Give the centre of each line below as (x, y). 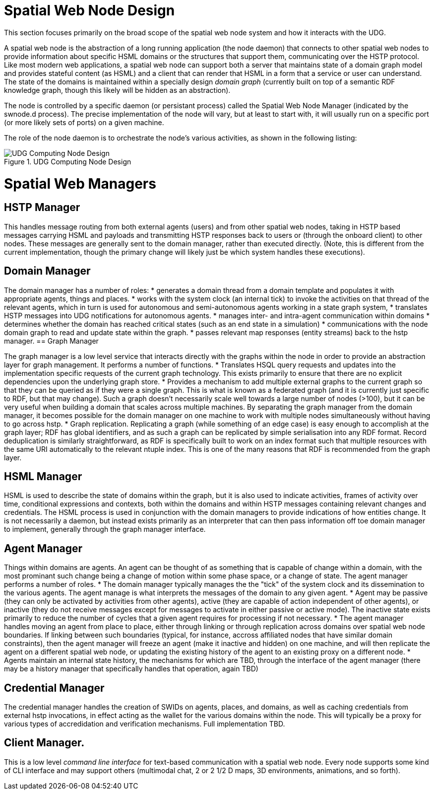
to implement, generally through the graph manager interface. (105, 529)
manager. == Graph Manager (51, 341)
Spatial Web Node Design (90, 10)
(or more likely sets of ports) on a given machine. (84, 122)
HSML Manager (43, 476)
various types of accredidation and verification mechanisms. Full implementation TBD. (145, 724)
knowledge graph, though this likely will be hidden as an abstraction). (117, 90)
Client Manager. (44, 743)
